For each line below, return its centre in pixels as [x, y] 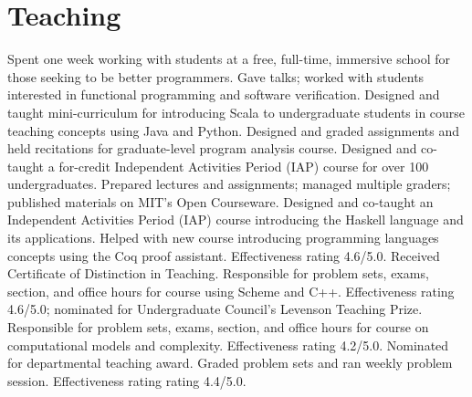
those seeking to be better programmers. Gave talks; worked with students [216, 76]
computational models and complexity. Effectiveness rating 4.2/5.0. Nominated [228, 345]
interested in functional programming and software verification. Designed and [224, 94]
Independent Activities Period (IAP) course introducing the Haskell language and [236, 219]
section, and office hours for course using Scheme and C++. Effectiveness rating [231, 291]
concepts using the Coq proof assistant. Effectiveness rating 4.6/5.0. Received [224, 255]
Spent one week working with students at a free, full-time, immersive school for [229, 59]
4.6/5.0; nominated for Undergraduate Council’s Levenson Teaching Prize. [215, 309]
